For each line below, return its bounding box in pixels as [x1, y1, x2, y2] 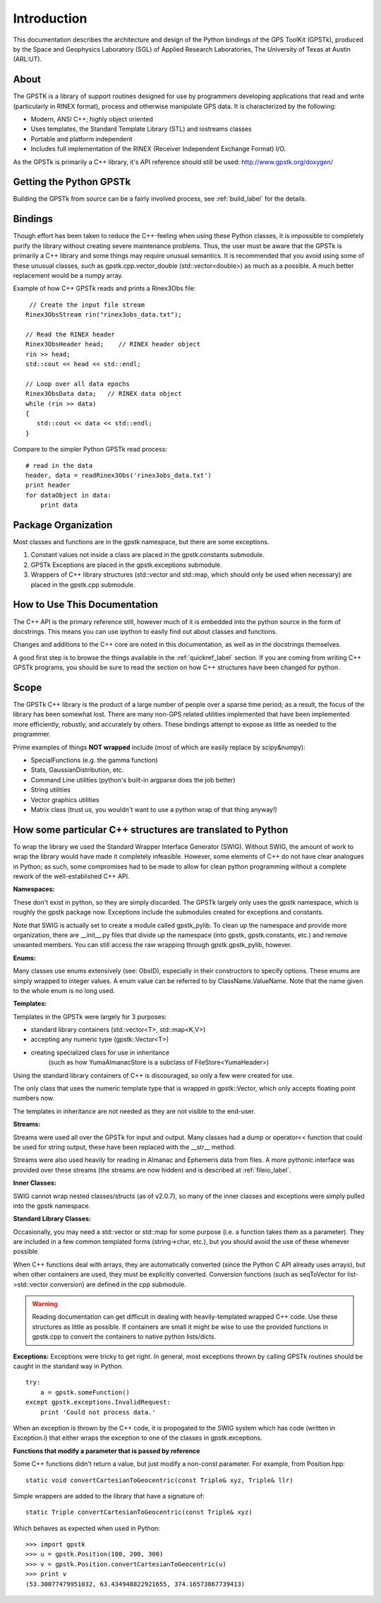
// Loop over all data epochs [25, 380, 131, 388]
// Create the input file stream [29, 300, 145, 309]
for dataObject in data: [25, 491, 111, 499]
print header [25, 481, 71, 489]
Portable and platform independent [30, 134, 133, 143]
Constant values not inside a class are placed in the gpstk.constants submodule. [30, 551, 265, 559]
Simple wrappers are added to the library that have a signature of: [13, 1491, 205, 1500]
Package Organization [13, 519, 113, 531]
